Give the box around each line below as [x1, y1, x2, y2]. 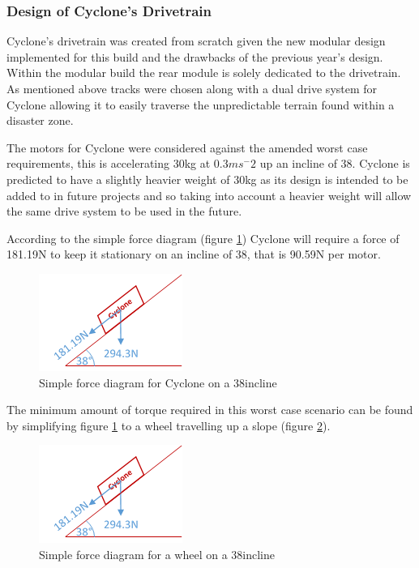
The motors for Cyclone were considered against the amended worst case [6, 139, 368, 156]
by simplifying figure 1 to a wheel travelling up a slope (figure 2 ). [6, 416, 331, 433]
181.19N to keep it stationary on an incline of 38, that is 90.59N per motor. [6, 246, 381, 263]
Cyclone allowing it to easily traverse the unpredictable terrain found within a [6, 96, 395, 113]
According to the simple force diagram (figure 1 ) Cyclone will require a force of [6, 229, 400, 246]
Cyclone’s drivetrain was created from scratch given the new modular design [6, 32, 386, 49]
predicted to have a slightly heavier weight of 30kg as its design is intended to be [6, 170, 408, 187]
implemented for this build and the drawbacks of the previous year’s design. [6, 48, 383, 65]
